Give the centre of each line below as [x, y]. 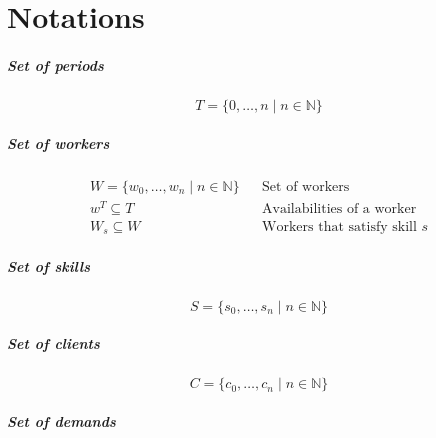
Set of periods [55, 64]
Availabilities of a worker [339, 208]
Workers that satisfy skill [339, 226]
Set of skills [49, 265]
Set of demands [61, 420]
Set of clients [53, 343]
